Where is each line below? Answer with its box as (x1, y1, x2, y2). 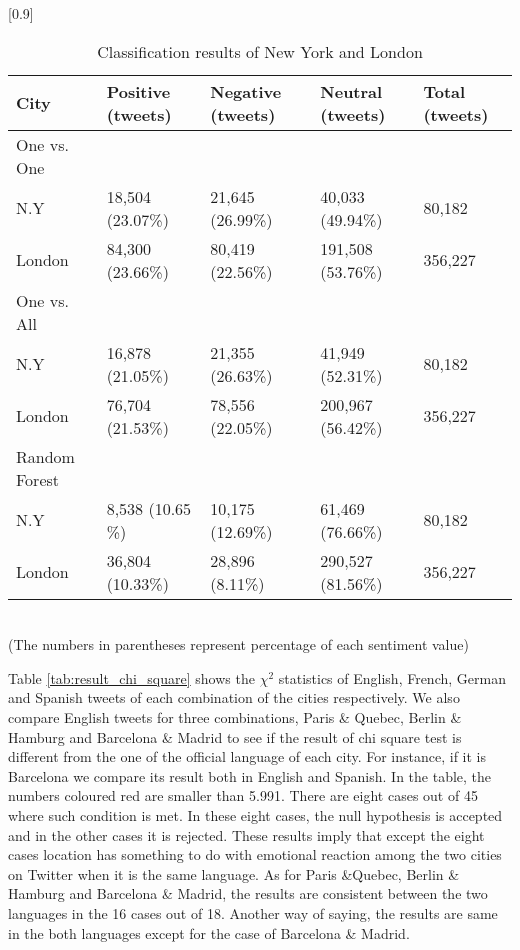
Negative (210, 79, 282, 103)
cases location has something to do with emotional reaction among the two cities (8, 844, 502, 865)
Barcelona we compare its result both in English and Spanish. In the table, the (8, 765, 492, 786)
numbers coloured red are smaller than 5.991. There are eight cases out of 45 (8, 785, 478, 806)
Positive (106, 79, 171, 103)
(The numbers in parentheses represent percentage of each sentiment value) (8, 634, 469, 655)
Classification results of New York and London (97, 39, 423, 63)
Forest (16, 467, 60, 491)
